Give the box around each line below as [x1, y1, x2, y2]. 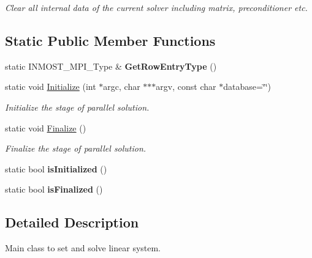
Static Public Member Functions [5, 31, 216, 50]
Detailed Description [5, 213, 139, 232]
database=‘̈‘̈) [223, 80, 272, 93]
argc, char [103, 80, 140, 93]
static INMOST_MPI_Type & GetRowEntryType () [5, 59, 217, 72]
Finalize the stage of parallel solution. [5, 142, 146, 155]
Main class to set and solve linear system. [5, 241, 161, 254]
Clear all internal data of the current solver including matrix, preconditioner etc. [5, 1, 308, 13]
